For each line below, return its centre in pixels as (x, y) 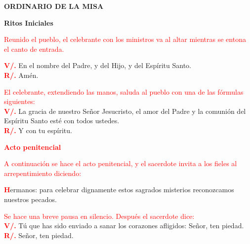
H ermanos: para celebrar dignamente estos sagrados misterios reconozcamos (119, 190)
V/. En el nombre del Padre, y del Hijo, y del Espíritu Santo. (98, 65)
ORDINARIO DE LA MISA (54, 6)
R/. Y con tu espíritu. (38, 130)
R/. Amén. (21, 75)
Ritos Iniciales (29, 22)
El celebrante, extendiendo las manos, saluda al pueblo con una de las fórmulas (124, 91)
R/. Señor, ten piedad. (39, 235)
